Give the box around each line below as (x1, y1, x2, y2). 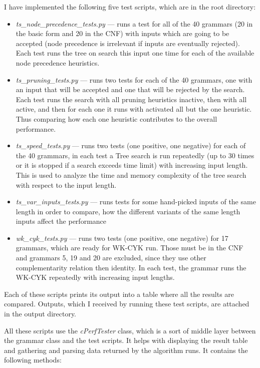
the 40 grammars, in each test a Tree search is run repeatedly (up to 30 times (16, 150, 254, 160)
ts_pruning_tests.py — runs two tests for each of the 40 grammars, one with (16, 74, 252, 85)
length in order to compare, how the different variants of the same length (16, 206, 240, 216)
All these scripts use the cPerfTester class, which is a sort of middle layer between (4, 325, 256, 335)
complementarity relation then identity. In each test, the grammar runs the (16, 262, 246, 272)
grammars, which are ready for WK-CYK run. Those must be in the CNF (16, 242, 243, 253)
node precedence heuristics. (16, 57, 100, 68)
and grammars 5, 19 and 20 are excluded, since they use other (16, 252, 206, 263)
